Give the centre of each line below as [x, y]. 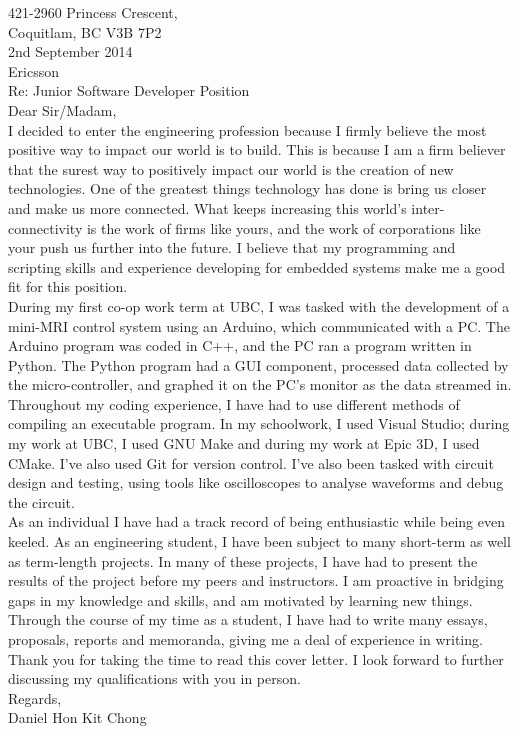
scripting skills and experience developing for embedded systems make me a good [257, 266]
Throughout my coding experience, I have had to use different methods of [234, 403]
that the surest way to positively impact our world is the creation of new [231, 168]
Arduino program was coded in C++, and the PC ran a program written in [240, 345]
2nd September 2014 [70, 51]
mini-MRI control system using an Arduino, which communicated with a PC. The [259, 325]
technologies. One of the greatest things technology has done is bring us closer [247, 188]
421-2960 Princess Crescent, [93, 12]
